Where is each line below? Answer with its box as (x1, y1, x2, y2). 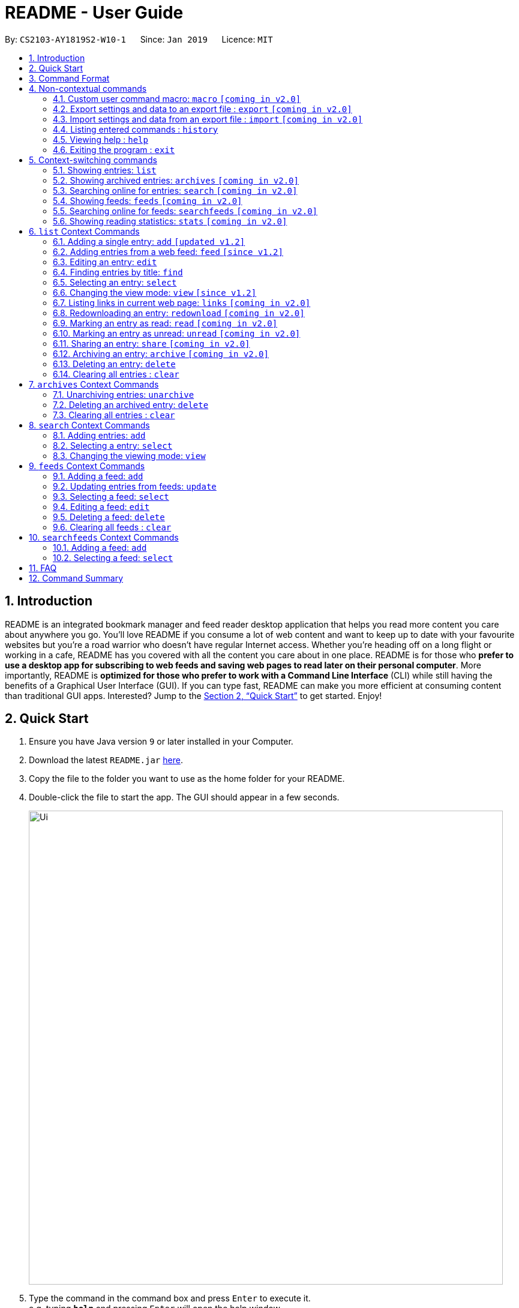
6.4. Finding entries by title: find (53, 266, 183, 277)
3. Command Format (29, 73, 110, 83)
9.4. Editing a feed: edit (53, 501, 150, 512)
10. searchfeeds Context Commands (29, 532, 179, 542)
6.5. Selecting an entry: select (53, 277, 177, 287)
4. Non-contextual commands (29, 83, 147, 94)
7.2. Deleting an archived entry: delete (53, 399, 209, 410)
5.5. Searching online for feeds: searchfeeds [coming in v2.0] (53, 205, 318, 216)
